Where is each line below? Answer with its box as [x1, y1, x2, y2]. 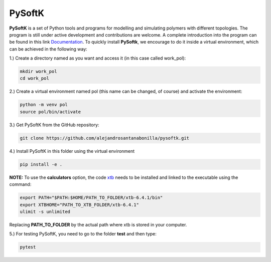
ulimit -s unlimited [20, 208, 70, 214]
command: [9, 181, 32, 187]
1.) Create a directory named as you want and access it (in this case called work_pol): [9, 55, 186, 61]
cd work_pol [20, 76, 50, 81]
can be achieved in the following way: [9, 46, 87, 52]
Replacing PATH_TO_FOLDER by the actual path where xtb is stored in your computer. [9, 221, 187, 227]
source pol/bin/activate [20, 109, 81, 115]
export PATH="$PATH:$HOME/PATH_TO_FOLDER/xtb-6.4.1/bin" [20, 195, 163, 200]
